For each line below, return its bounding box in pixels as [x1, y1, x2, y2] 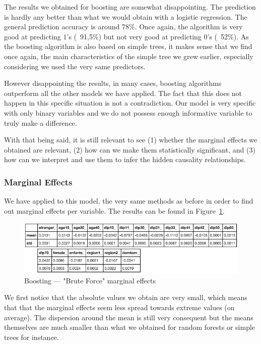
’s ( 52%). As [207, 31, 249, 41]
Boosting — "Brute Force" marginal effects [24, 275, 156, 285]
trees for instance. [4, 331, 59, 342]
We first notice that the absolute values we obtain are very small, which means [4, 292, 247, 303]
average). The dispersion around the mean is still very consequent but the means [4, 312, 253, 322]
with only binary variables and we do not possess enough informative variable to [4, 107, 252, 118]
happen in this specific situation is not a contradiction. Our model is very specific [4, 97, 256, 108]
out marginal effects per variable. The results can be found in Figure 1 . [4, 205, 225, 216]
